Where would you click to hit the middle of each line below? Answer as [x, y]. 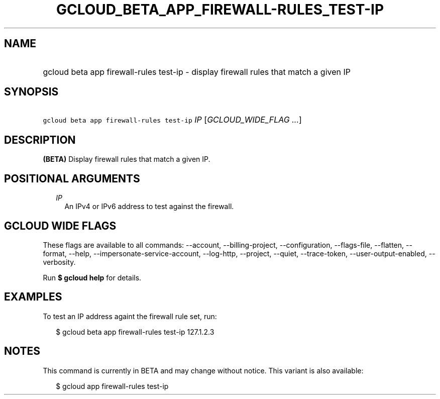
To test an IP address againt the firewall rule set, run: [130, 316]
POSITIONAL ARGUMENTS [72, 178]
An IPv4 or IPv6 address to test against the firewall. [149, 207]
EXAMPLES [33, 297]
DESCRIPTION [40, 140]
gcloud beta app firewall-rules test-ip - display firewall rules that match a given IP [197, 72]
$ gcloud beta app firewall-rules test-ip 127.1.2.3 [135, 332]
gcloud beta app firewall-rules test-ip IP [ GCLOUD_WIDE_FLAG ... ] [172, 120]
